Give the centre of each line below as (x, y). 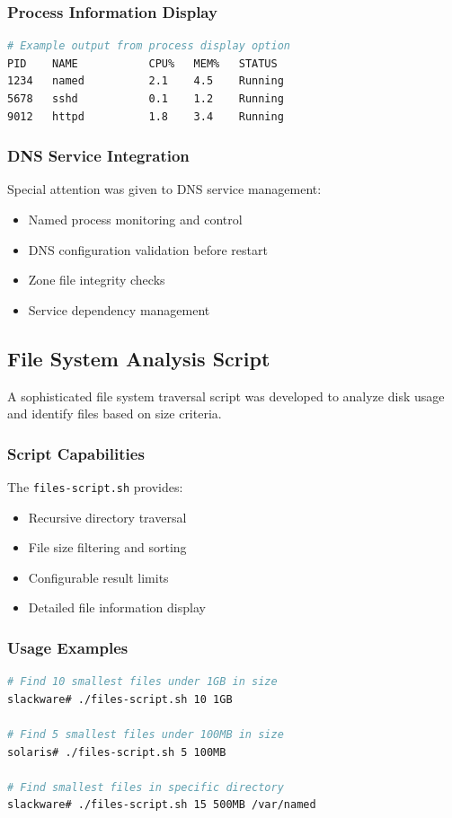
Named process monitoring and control (135, 219)
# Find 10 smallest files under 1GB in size (142, 682)
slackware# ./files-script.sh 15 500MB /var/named (162, 805)
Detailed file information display (117, 607)
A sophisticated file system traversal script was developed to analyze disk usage (226, 396)
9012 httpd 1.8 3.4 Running (146, 116)
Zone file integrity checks (97, 280)
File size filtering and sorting (107, 547)
